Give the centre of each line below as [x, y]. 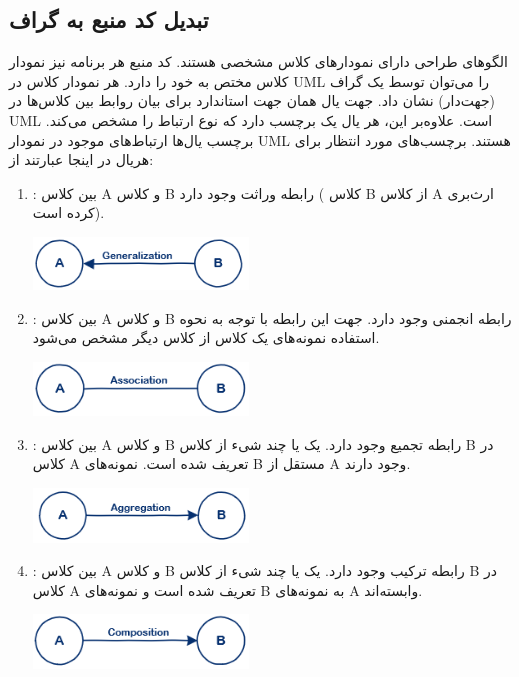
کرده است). [68, 212]
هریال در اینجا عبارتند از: [81, 159]
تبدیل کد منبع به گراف [109, 19]
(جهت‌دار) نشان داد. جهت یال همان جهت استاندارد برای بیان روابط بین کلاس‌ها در [252, 100]
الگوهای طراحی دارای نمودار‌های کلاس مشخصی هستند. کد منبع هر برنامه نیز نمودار [258, 61]
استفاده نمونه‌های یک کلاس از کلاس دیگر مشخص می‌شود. [206, 337]
